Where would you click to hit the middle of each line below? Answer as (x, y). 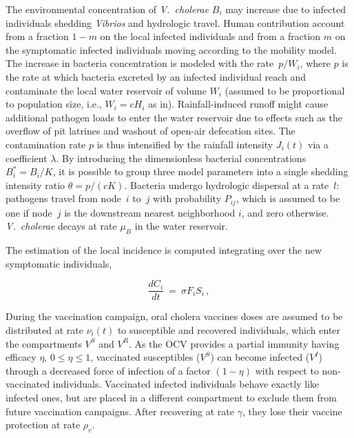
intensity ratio (35, 185)
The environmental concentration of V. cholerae (107, 9)
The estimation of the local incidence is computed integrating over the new (164, 250)
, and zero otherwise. (285, 212)
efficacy (21, 357)
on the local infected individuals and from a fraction (210, 36)
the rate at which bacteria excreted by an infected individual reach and (156, 76)
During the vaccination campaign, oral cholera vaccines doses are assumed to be (174, 316)
